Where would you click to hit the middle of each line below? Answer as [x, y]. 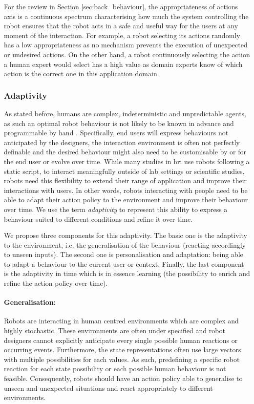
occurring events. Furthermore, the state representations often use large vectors [123, 350]
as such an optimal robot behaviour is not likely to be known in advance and [119, 123]
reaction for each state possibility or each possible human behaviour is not [115, 369]
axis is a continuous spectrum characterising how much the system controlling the [126, 16]
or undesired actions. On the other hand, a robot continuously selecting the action [127, 54]
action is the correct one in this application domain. [82, 74]
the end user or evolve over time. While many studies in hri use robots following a [127, 161]
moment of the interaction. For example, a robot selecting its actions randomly [122, 35]
